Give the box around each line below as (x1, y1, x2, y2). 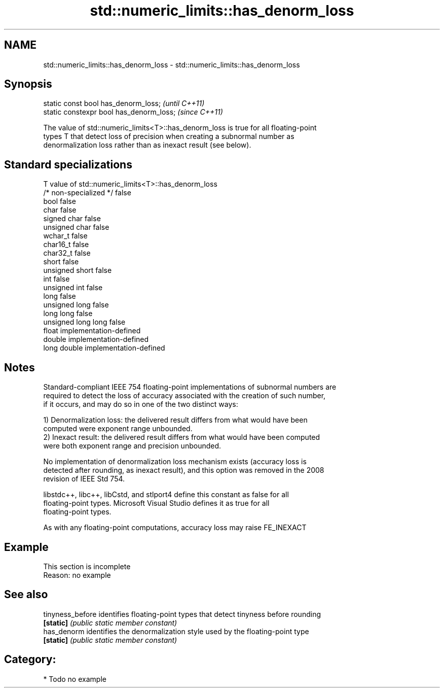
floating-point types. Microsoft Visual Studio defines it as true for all (43, 499, 270, 508)
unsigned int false (43, 283, 103, 292)
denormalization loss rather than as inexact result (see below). (43, 141, 251, 150)
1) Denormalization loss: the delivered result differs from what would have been (43, 416, 308, 425)
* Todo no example (43, 674, 106, 683)
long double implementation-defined (43, 343, 165, 353)
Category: (4, 653, 56, 666)
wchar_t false (43, 231, 88, 240)
